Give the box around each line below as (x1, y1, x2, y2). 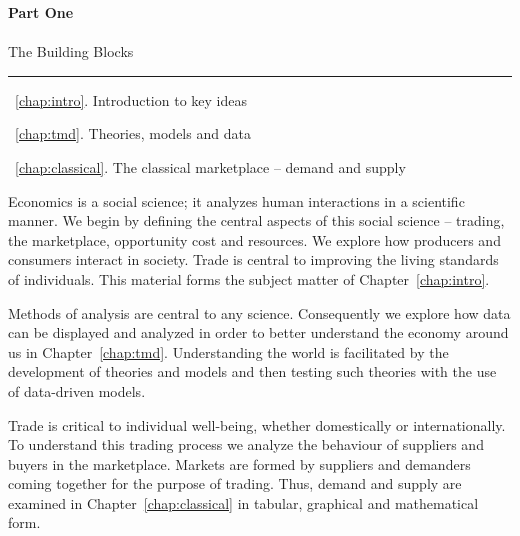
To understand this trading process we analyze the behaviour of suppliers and (8, 434, 484, 455)
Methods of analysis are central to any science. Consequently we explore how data (8, 302, 511, 323)
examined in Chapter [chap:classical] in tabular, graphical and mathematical (8, 492, 479, 513)
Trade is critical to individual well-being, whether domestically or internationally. (8, 414, 506, 435)
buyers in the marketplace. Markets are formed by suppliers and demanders (8, 453, 471, 474)
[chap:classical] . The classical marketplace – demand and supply (15, 156, 406, 177)
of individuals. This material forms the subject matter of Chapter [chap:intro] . (8, 268, 490, 289)
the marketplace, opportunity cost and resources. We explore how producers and (8, 229, 501, 250)
